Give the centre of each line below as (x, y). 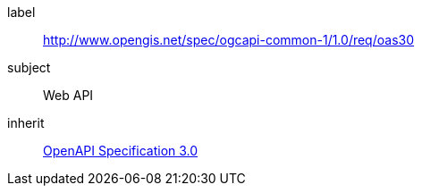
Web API (68, 95)
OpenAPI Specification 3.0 (121, 151)
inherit (26, 123)
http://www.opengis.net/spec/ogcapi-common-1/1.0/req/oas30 (229, 40)
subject (29, 67)
